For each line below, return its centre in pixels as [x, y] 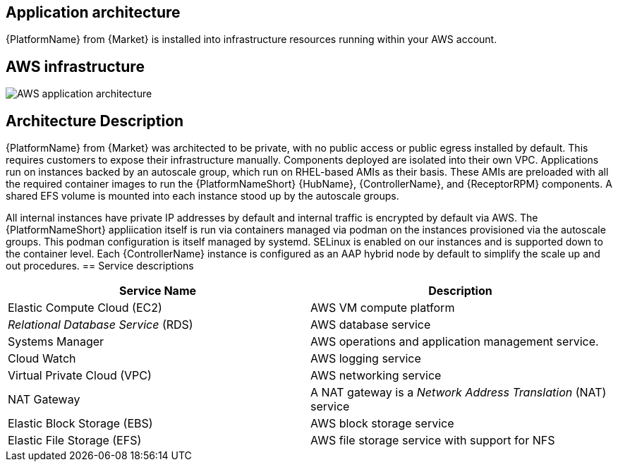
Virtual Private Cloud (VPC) [80, 376]
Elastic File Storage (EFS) [75, 441]
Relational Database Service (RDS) [101, 325]
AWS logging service [366, 359]
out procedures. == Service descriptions [100, 266]
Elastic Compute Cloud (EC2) [85, 308]
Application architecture [93, 12]
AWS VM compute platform [383, 308]
